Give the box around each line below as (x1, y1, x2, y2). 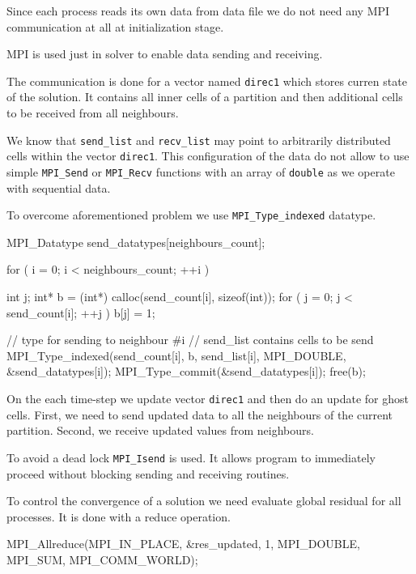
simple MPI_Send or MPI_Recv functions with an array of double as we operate (6, 163, 395, 180)
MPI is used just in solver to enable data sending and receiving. (6, 45, 323, 62)
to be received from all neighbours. (6, 104, 179, 121)
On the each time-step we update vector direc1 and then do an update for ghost (6, 390, 410, 406)
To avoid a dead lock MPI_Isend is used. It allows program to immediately (6, 449, 376, 466)
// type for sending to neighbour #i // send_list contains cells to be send (6, 331, 374, 348)
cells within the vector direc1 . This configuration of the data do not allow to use (6, 147, 410, 164)
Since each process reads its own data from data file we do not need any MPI (6, 2, 390, 19)
